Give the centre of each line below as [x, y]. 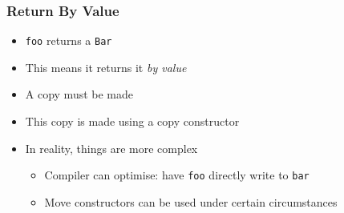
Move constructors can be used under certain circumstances [191, 201]
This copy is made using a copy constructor [132, 121]
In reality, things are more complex [111, 148]
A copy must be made [79, 94]
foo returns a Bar [69, 40]
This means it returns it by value [106, 67]
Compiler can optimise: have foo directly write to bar [177, 175]
